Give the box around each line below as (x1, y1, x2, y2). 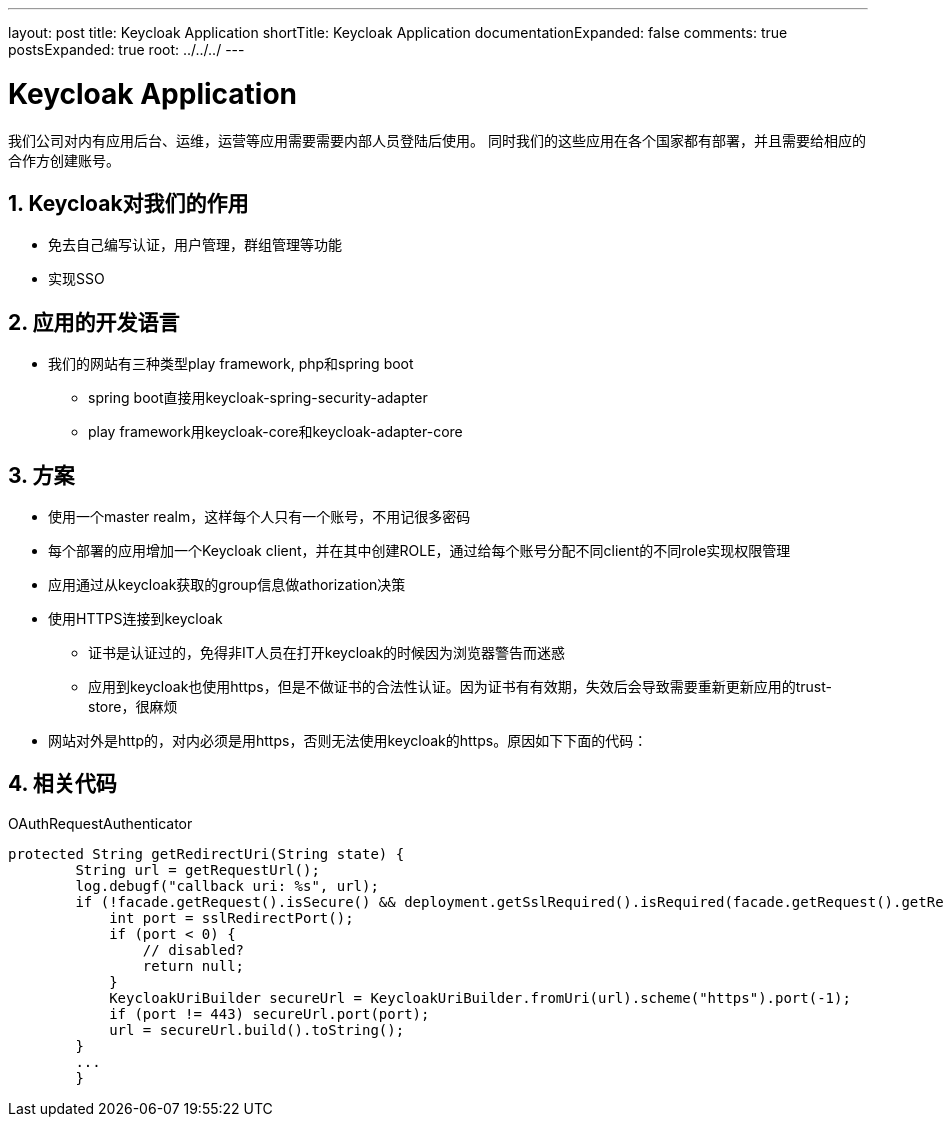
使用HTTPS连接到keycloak (48, 610, 223, 628)
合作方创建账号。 (8, 151, 120, 169)
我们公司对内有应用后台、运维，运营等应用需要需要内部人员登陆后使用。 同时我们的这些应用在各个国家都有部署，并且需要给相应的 (8, 131, 866, 149)
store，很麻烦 (88, 698, 178, 716)
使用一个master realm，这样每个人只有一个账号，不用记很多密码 (48, 508, 471, 526)
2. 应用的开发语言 (8, 309, 180, 335)
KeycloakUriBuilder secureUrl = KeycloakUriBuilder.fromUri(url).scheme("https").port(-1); (109, 989, 851, 1006)
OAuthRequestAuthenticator (8, 814, 193, 832)
